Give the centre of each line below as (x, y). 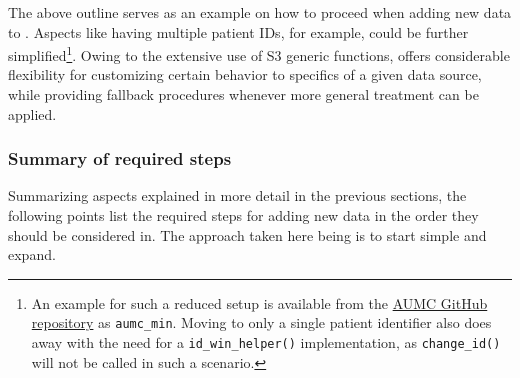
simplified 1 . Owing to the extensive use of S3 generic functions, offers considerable (259, 53)
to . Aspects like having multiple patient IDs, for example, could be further (238, 31)
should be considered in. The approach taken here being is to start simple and (247, 234)
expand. (32, 254)
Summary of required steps (120, 158)
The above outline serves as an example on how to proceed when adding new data (260, 12)
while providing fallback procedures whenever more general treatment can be (243, 94)
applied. (32, 113)
